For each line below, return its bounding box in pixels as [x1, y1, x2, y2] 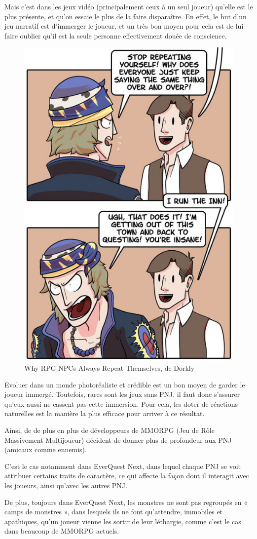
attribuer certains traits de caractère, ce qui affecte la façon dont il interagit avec [4, 470, 249, 481]
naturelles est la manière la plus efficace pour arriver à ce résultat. [4, 408, 205, 419]
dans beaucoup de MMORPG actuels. [4, 526, 119, 536]
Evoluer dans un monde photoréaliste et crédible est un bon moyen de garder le [4, 379, 245, 389]
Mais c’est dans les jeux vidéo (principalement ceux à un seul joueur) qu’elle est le [4, 1, 253, 11]
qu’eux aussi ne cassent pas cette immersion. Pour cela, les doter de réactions [4, 398, 238, 409]
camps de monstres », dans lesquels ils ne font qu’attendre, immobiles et [4, 506, 223, 517]
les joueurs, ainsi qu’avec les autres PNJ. [4, 480, 127, 491]
